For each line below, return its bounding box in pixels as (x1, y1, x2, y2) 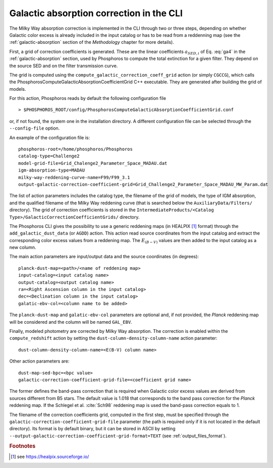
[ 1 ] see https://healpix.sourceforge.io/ (11, 453, 89, 459)
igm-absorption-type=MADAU (18, 167, 85, 173)
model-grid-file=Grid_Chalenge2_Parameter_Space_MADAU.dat (18, 160, 168, 166)
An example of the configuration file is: (9, 134, 90, 141)
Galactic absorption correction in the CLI (9, 8, 183, 19)
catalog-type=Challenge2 (18, 153, 80, 159)
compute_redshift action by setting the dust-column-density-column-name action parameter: (9, 335, 217, 341)
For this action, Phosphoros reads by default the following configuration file (9, 95, 167, 101)
